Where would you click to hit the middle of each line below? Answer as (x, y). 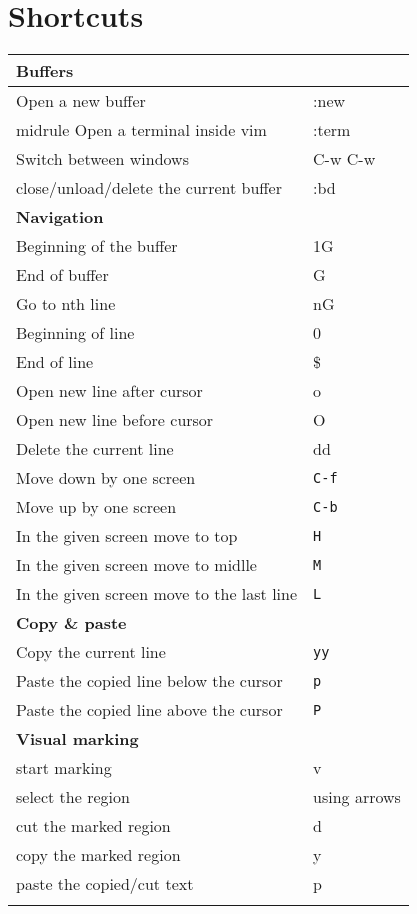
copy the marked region (98, 855)
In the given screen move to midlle (136, 565)
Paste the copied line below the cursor (149, 681)
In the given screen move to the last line (157, 594)
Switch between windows (102, 159)
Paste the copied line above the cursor (149, 710)
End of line (55, 362)
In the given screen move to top (127, 536)
